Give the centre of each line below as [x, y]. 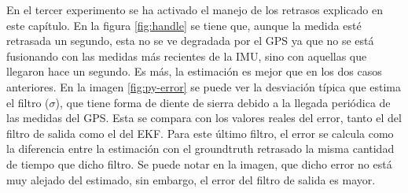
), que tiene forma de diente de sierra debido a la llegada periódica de [223, 102]
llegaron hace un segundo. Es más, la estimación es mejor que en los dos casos [194, 71]
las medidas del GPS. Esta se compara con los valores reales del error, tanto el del [204, 118]
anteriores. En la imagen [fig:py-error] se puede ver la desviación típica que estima [204, 86]
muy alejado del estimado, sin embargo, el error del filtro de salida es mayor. [191, 179]
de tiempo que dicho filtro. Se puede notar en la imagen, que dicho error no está [199, 163]
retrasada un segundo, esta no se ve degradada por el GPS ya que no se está [190, 41]
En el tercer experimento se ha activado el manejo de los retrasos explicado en [195, 9]
